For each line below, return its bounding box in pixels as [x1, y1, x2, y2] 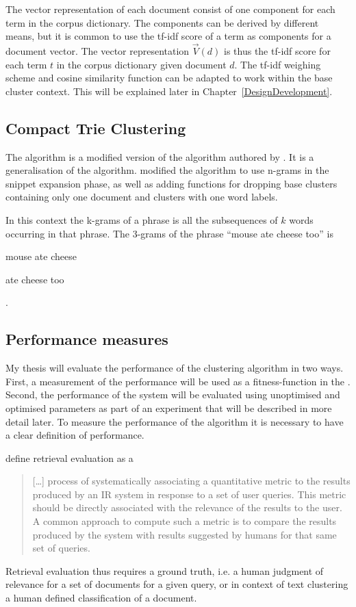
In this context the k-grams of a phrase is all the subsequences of [5, 212, 278, 227]
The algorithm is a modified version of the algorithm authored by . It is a [5, 149, 314, 164]
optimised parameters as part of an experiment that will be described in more [5, 400, 332, 415]
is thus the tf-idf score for [224, 44, 331, 57]
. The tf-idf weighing [234, 57, 321, 71]
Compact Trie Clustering [5, 117, 186, 138]
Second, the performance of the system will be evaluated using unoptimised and [5, 387, 340, 402]
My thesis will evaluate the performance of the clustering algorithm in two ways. [5, 361, 344, 375]
